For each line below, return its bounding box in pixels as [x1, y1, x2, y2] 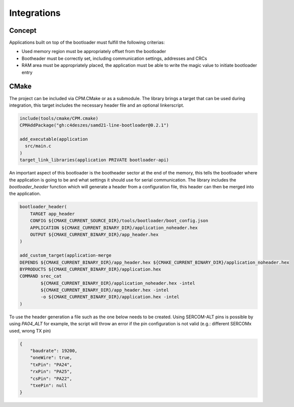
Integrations [9, 7, 61, 18]
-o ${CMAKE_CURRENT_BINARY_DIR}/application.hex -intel [40, 294, 180, 300]
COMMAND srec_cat [19, 273, 62, 279]
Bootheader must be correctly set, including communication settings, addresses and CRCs [21, 55, 207, 61]
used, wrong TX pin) [9, 328, 51, 334]
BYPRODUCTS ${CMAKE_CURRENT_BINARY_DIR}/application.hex [19, 266, 161, 272]
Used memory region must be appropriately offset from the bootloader [21, 49, 166, 55]
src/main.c [25, 143, 52, 149]
